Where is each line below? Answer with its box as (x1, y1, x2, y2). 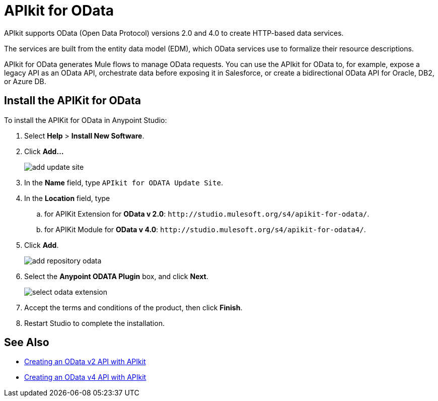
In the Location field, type (24, 193, 110, 203)
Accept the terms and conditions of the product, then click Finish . (24, 303, 243, 312)
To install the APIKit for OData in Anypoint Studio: (4, 115, 167, 124)
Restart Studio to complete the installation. (24, 318, 165, 327)
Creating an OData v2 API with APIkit (24, 357, 146, 366)
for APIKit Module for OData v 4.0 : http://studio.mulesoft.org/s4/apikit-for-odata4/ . (44, 225, 366, 234)
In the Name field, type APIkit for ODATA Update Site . (24, 178, 223, 187)
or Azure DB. (4, 77, 46, 86)
